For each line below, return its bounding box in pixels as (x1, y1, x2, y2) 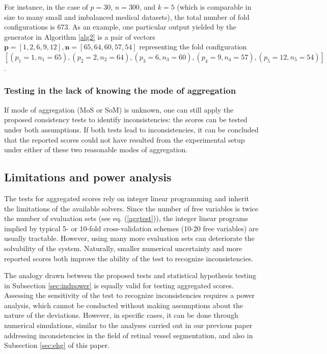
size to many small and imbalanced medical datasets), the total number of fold (4, 11, 250, 22)
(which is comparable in (177, 2, 252, 12)
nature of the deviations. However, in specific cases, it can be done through (4, 310, 238, 320)
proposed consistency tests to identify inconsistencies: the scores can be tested (4, 114, 248, 125)
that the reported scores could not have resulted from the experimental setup (4, 134, 245, 145)
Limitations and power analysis (4, 169, 172, 185)
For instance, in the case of (4, 2, 88, 12)
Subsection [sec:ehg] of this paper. (4, 340, 110, 350)
